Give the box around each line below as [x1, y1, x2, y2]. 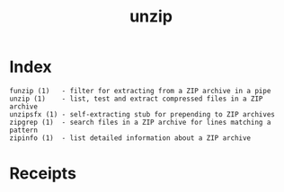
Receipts [9, 163, 76, 184]
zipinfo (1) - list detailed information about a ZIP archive [9, 133, 252, 143]
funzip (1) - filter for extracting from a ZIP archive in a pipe [9, 86, 271, 95]
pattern [9, 126, 39, 135]
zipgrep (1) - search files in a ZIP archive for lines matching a [9, 118, 271, 127]
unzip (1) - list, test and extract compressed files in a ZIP [9, 94, 263, 103]
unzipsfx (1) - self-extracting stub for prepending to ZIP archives [9, 109, 276, 118]
